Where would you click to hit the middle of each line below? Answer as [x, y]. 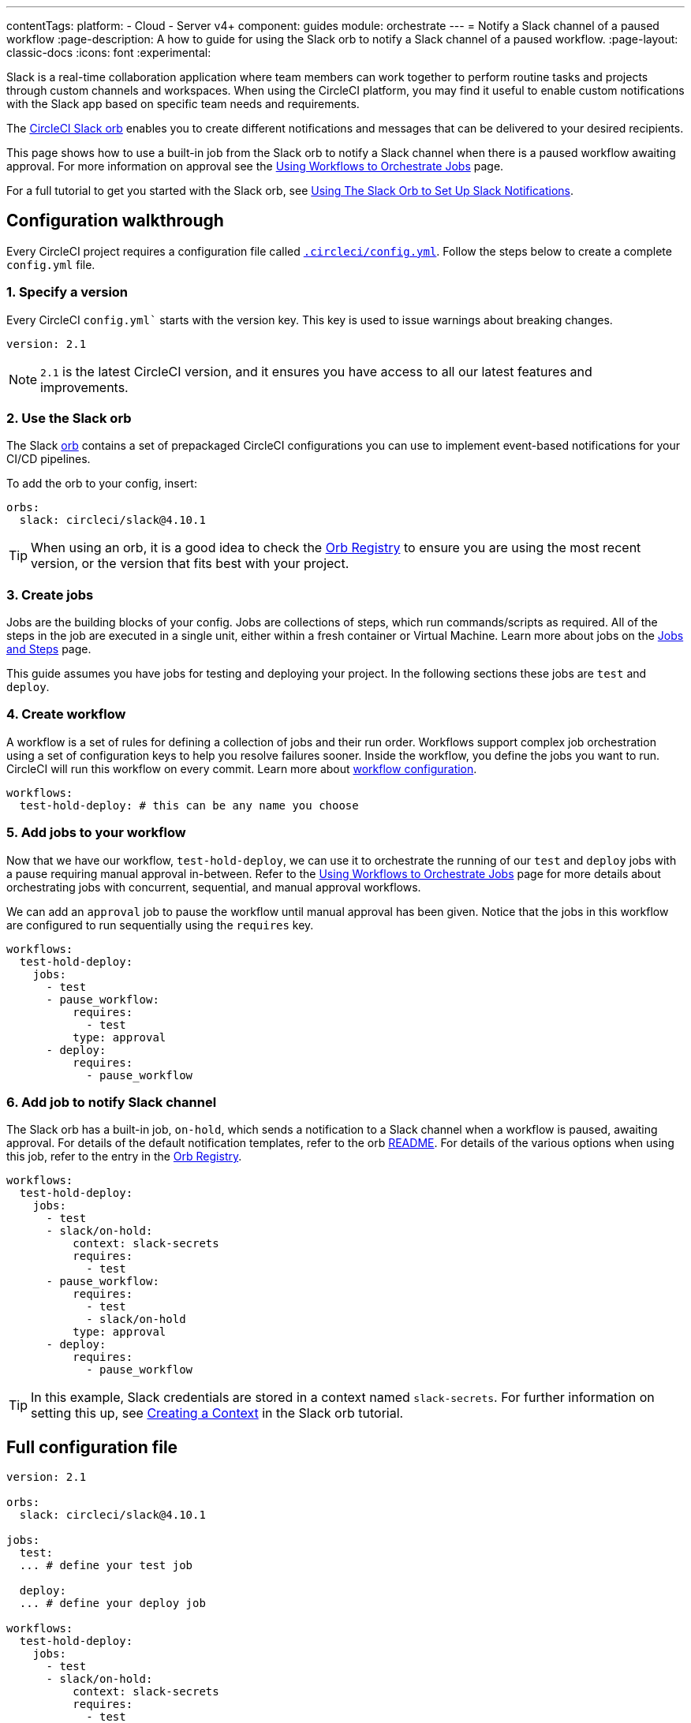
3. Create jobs [50, 594]
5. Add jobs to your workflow [96, 833]
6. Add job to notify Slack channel [112, 1102]
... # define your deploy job [112, 1603]
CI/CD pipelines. [49, 459]
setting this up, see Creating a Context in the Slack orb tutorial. [217, 1413]
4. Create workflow [66, 714]
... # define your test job [106, 1566]
